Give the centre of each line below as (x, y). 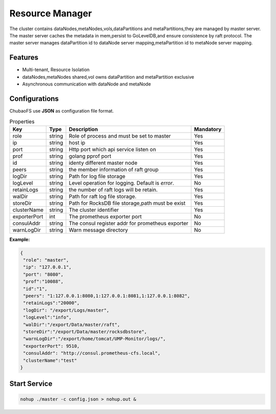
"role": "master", (46, 260)
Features (24, 58)
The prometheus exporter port (105, 216)
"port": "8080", (43, 274)
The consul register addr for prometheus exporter (129, 223)
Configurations (34, 99)
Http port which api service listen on (112, 149)
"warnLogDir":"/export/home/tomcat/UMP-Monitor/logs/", (95, 339)
